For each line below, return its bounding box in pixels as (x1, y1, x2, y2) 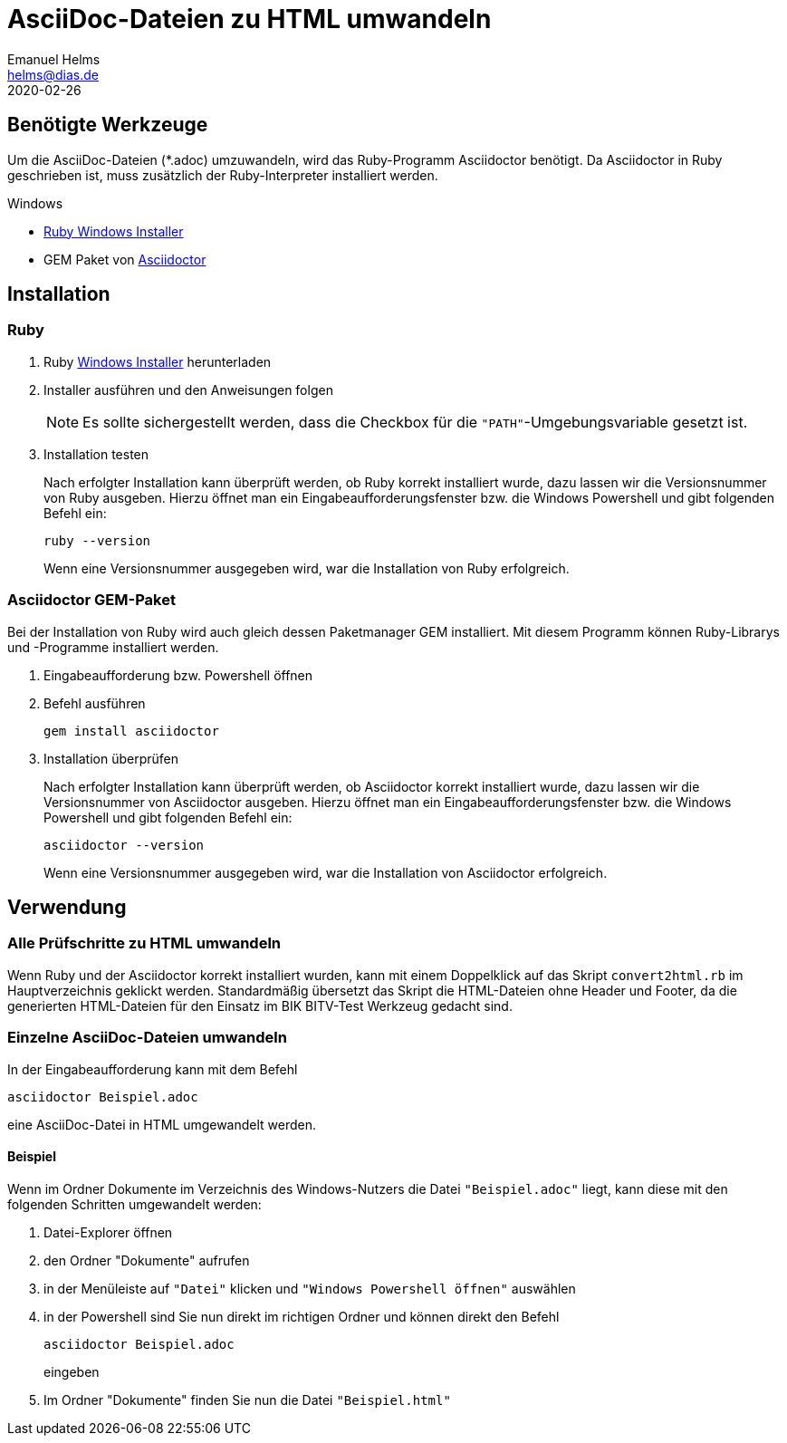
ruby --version (43, 533, 151, 548)
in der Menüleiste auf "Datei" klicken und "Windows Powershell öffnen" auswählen (43, 1280, 576, 1296)
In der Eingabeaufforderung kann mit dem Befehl (7, 1061, 298, 1077)
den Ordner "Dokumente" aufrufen (43, 1252, 250, 1268)
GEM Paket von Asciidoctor (43, 251, 206, 267)
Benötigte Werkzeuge (7, 113, 208, 137)
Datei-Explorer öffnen (43, 1224, 173, 1240)
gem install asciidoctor (43, 723, 219, 738)
